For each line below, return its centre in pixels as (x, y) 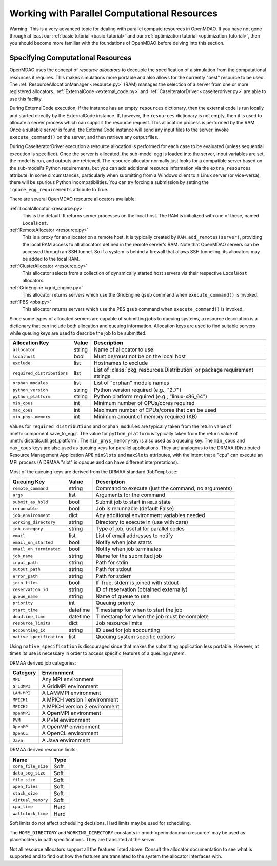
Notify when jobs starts (124, 542)
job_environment (32, 515)
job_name (23, 556)
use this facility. (26, 99)
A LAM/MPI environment (71, 693)
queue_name (25, 596)
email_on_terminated (37, 549)
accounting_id (29, 630)
